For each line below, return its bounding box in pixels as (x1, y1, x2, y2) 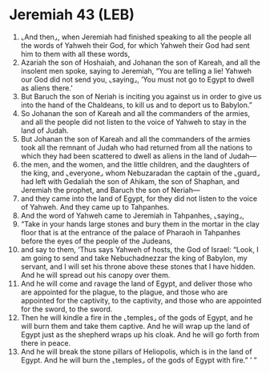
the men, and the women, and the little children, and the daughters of (20, 159, 250, 169)
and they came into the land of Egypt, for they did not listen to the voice (20, 194, 258, 203)
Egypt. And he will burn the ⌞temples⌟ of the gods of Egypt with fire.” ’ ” (20, 355, 257, 365)
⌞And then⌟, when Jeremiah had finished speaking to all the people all (20, 32, 252, 42)
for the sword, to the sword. (20, 304, 113, 314)
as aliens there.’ (20, 82, 73, 93)
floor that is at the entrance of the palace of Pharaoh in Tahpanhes (20, 227, 241, 237)
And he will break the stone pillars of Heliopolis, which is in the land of (20, 347, 252, 356)
